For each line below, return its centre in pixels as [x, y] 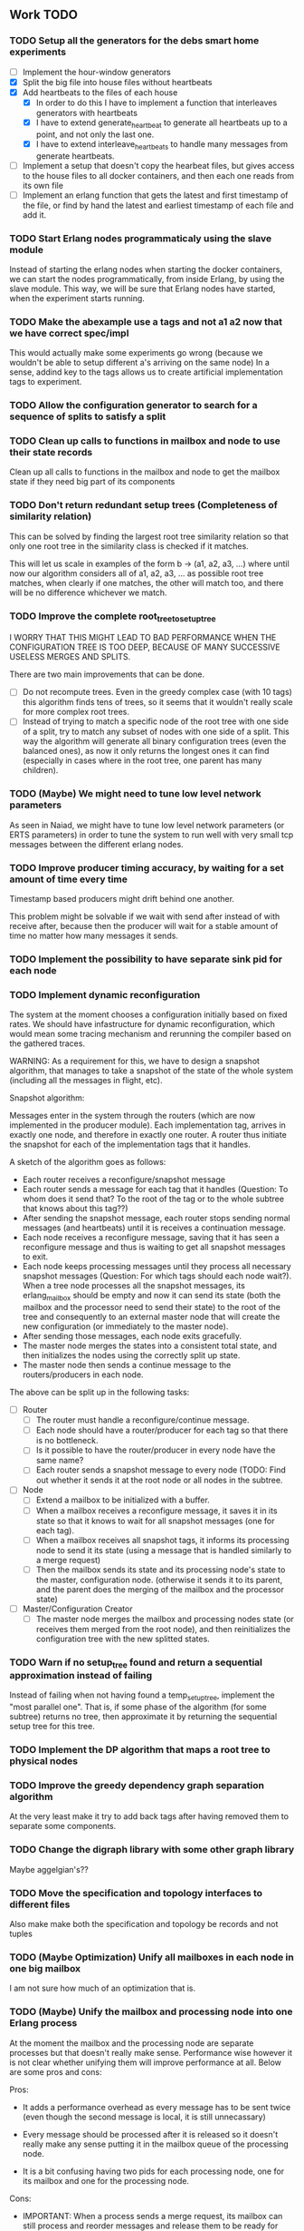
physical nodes [44, 1761]
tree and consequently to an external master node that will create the [151, 1317]
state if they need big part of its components [92, 482]
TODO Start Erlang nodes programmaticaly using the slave [141, 238]
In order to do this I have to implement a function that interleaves [157, 103]
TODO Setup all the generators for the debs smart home [134, 41]
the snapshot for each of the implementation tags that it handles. [130, 1145]
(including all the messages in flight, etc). [86, 1081]
